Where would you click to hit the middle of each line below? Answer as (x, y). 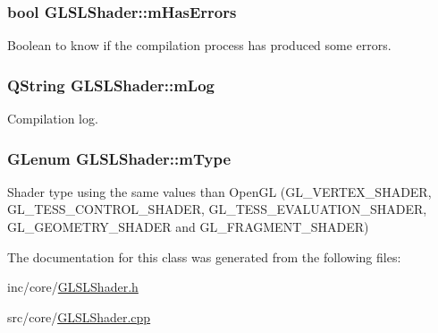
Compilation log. (53, 119)
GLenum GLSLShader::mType (119, 158)
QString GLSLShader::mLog (111, 85)
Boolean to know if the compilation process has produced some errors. (199, 45)
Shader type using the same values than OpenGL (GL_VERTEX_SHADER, (219, 191)
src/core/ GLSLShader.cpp (79, 316)
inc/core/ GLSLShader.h (73, 287)
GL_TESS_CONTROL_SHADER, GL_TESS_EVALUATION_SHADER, (217, 209)
